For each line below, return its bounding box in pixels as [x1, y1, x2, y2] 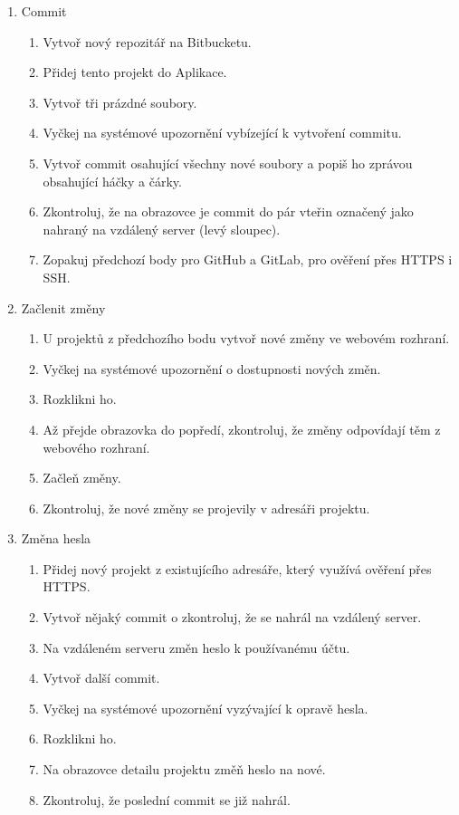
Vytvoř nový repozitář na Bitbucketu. [43, 32, 252, 51]
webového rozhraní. [43, 437, 150, 456]
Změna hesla [21, 529, 91, 548]
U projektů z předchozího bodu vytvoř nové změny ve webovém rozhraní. [43, 329, 450, 348]
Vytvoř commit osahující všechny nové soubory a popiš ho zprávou [43, 153, 413, 172]
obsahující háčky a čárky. [43, 171, 182, 190]
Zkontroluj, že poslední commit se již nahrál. [43, 790, 291, 809]
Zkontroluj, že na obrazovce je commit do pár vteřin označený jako [43, 202, 414, 221]
